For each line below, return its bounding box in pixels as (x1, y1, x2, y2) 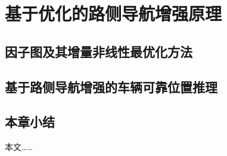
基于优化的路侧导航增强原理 (5, 1, 222, 26)
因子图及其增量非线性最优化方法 (5, 42, 192, 60)
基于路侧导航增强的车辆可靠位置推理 (5, 77, 217, 96)
